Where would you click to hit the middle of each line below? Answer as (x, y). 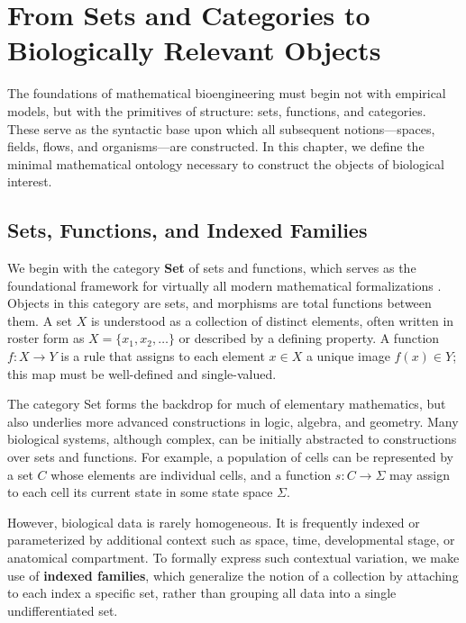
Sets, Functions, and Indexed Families (187, 230)
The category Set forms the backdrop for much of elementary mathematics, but (227, 404)
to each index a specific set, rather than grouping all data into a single (202, 593)
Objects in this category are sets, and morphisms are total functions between (219, 303)
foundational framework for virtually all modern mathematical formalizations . (224, 285)
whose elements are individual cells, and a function (191, 474)
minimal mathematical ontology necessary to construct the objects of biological (226, 163)
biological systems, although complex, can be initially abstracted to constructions (232, 439)
